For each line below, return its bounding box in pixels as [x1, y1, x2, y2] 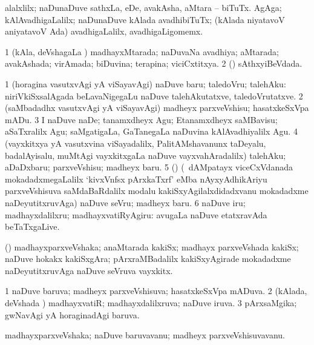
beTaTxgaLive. [5, 220, 60, 233]
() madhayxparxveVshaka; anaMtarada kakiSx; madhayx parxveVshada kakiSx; [5, 240, 299, 253]
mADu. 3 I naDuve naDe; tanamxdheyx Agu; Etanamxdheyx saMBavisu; [5, 113, 278, 126]
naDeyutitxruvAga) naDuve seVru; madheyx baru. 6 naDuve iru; [5, 196, 246, 209]
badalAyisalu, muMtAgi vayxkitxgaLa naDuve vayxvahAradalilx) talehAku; [5, 149, 286, 161]
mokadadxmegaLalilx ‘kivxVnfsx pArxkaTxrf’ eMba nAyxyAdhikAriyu [5, 172, 267, 185]
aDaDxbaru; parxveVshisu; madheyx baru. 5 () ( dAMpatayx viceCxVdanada [5, 161, 293, 173]
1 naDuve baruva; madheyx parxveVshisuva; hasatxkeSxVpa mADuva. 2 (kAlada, [5, 284, 307, 297]
